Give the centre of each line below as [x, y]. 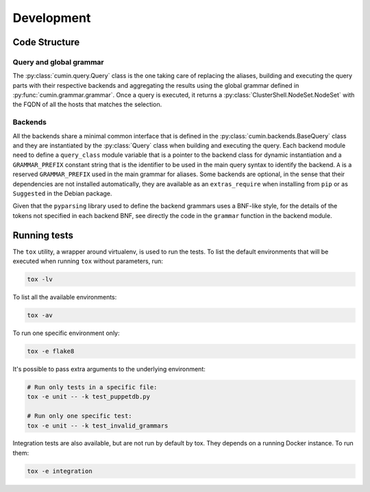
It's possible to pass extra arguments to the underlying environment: [109, 369]
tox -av [40, 315]
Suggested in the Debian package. [62, 193]
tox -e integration [60, 471]
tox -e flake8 [51, 351]
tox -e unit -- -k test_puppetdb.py [89, 397]
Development [52, 18]
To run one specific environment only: [66, 333]
